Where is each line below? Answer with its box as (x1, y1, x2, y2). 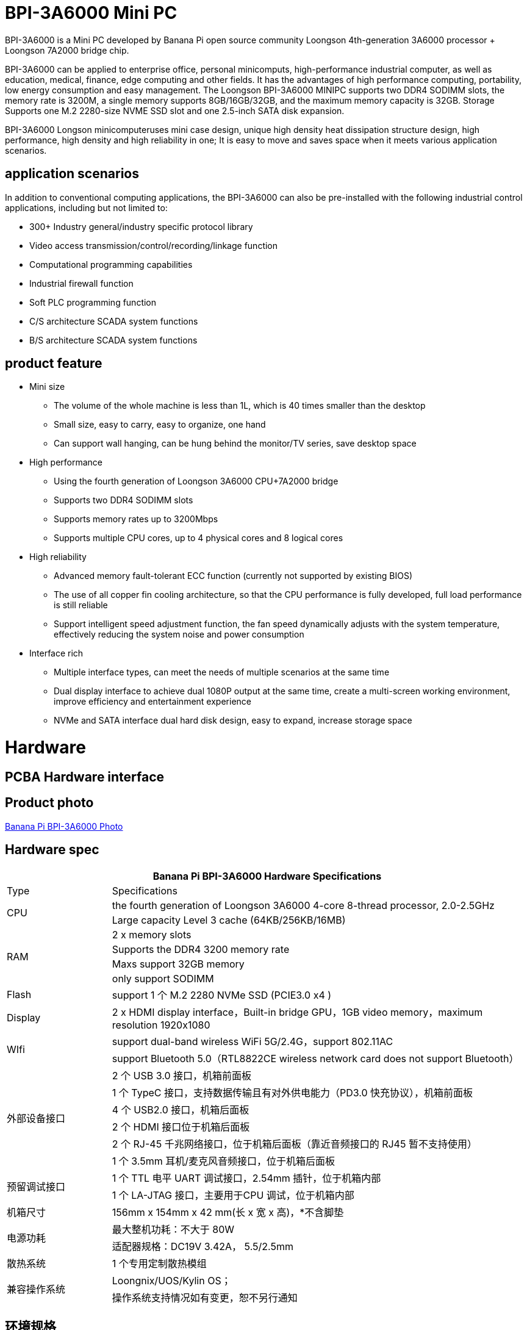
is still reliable (54, 600, 108, 611)
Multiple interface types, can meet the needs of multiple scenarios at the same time (54, 667, 390, 678)
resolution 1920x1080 (112, 1018, 210, 1031)
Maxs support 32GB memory (112, 957, 245, 970)
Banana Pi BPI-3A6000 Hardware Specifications (152, 869, 382, 882)
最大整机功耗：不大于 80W (112, 1223, 235, 1235)
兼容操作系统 (7, 1282, 66, 1295)
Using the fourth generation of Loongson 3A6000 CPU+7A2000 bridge (54, 476, 339, 487)
